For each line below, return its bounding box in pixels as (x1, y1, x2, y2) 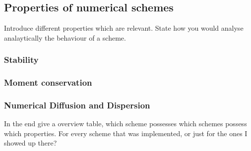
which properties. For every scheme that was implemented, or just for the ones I (4, 128, 248, 138)
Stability (4, 53, 39, 66)
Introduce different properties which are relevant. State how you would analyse (4, 23, 244, 33)
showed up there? (4, 138, 57, 148)
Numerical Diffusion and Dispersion (4, 99, 150, 111)
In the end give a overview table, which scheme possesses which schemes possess (4, 118, 247, 129)
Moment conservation (4, 76, 92, 89)
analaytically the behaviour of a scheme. (4, 32, 126, 43)
